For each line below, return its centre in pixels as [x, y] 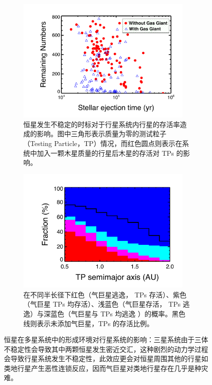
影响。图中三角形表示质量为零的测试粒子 [101, 134]
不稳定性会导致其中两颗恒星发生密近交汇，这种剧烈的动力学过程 [106, 349]
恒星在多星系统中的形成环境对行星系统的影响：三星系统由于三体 [106, 339]
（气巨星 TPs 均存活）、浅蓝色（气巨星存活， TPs [102, 304]
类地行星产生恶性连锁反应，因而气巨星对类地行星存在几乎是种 [103, 368]
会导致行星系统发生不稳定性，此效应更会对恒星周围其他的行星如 [106, 358]
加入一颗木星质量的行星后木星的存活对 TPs [105, 153]
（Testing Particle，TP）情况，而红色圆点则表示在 [103, 143]
